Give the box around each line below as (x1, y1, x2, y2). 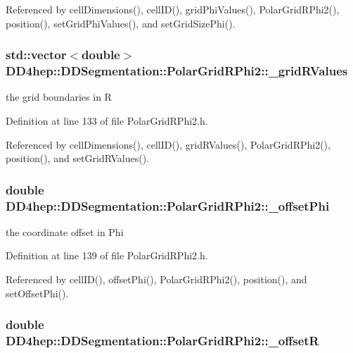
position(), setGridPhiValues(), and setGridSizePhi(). (6, 16, 236, 30)
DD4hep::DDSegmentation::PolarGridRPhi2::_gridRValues (6, 62, 348, 80)
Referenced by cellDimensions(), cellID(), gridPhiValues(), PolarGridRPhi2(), (6, 2, 340, 16)
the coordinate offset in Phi (6, 224, 124, 239)
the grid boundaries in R (6, 89, 112, 104)
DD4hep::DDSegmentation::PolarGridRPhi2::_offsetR (6, 332, 319, 349)
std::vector (6, 46, 67, 63)
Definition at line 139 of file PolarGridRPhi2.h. (6, 248, 208, 263)
